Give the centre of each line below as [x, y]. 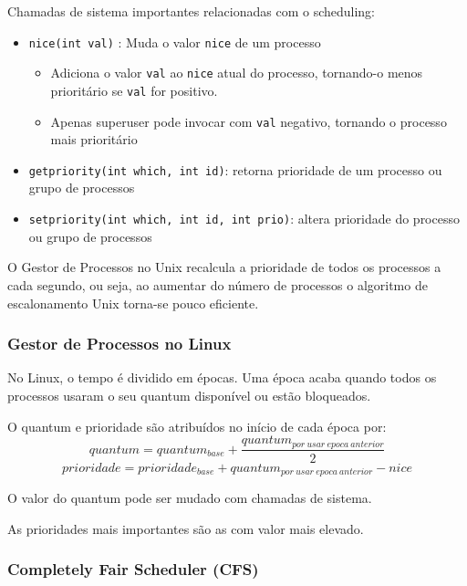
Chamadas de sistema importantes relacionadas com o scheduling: [192, 11]
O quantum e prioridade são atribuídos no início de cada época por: [197, 426]
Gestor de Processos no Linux [119, 344]
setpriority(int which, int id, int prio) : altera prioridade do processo [244, 219]
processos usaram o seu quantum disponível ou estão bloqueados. [189, 395]
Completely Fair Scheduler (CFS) [133, 569]
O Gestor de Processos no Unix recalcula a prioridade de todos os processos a [224, 267]
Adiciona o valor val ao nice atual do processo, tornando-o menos [237, 73]
